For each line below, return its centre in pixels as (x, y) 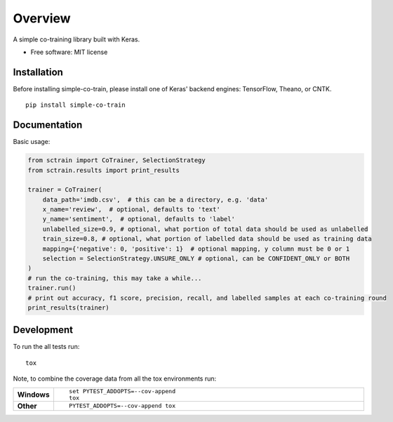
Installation (38, 72)
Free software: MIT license (69, 52)
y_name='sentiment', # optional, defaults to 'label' (139, 219)
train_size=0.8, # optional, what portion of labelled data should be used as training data (207, 239)
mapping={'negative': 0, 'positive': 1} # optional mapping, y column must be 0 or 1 (196, 249)
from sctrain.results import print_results (104, 170)
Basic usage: (32, 142)
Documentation (48, 125)
